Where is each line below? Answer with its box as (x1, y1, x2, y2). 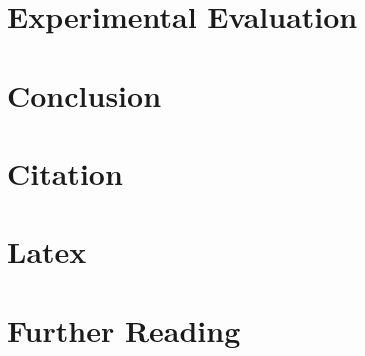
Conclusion (7, 74, 162, 115)
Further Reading (7, 309, 241, 350)
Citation (7, 152, 123, 193)
